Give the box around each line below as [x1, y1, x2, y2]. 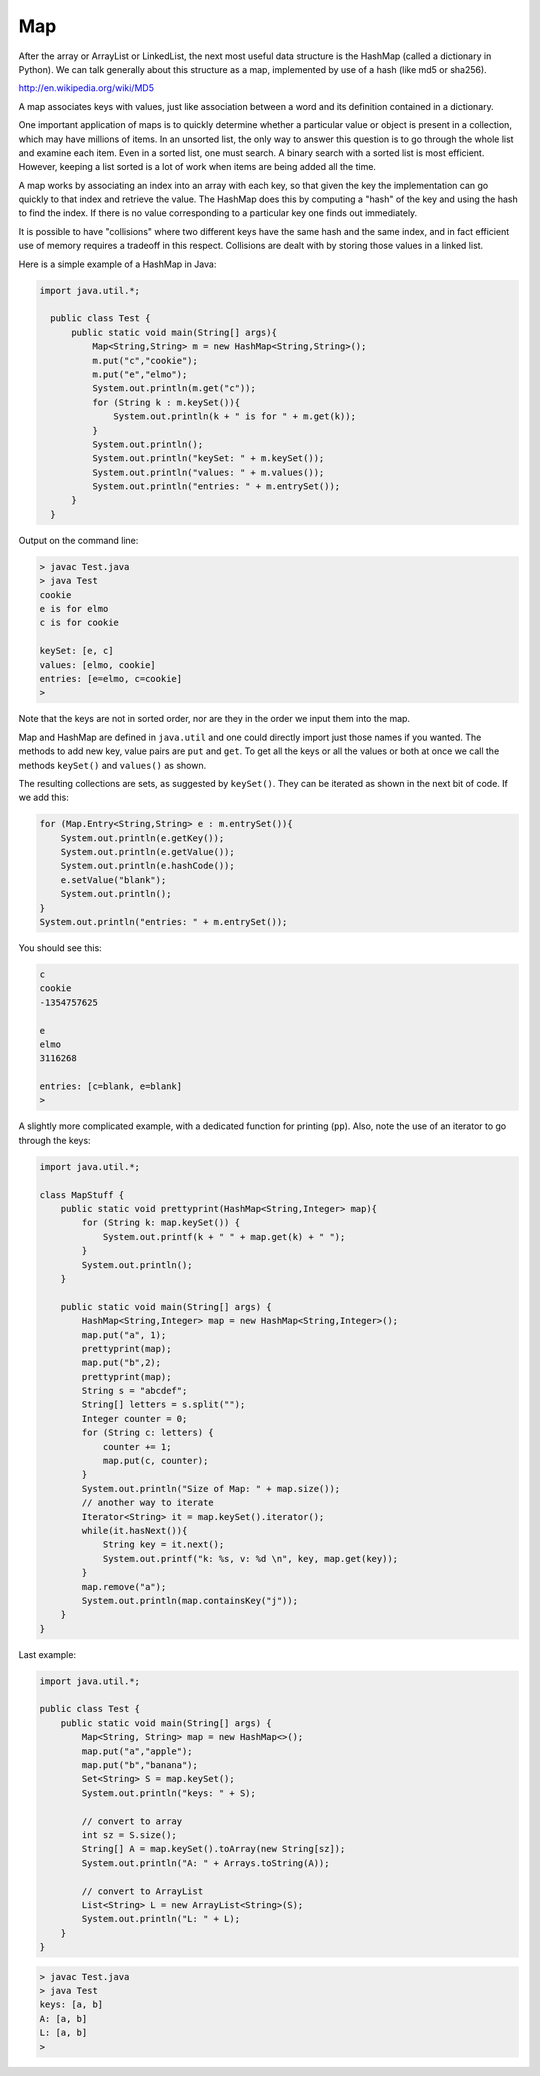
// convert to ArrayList [81, 1885, 204, 1897]
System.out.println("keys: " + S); [81, 1787, 257, 1799]
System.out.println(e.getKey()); [60, 832, 225, 844]
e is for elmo [39, 603, 109, 614]
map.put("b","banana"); [81, 1760, 199, 1771]
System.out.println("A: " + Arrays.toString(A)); [81, 1857, 330, 1869]
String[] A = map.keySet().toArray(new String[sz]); [81, 1843, 346, 1855]
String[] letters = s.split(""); [81, 1399, 246, 1410]
